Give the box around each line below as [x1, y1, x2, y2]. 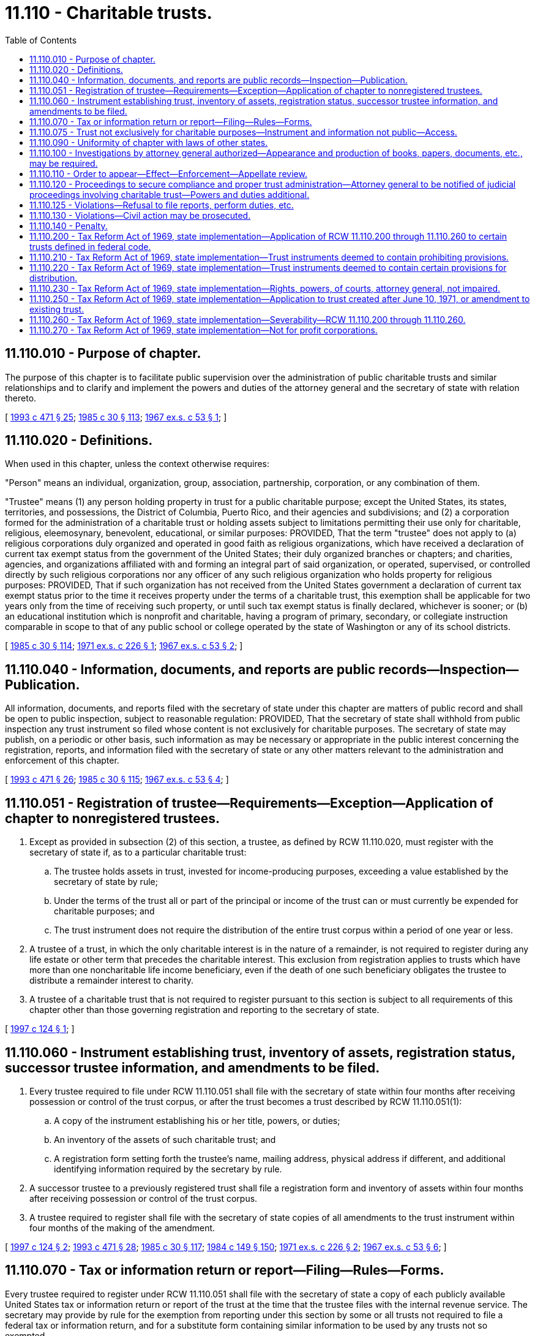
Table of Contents [5, 34, 77, 45]
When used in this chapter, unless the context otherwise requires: [5, 458, 270, 469]
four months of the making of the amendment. [29, 1222, 215, 1233]
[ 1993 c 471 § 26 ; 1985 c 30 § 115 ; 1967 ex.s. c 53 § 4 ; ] [5, 774, 229, 785]
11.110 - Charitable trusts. [5, 2, 212, 23]
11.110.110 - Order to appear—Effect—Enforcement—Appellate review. [29, 168, 307, 179]
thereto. [5, 392, 37, 403]
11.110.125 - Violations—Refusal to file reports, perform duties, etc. [29, 199, 294, 210]
